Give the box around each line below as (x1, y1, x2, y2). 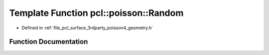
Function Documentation (9, 38, 88, 46)
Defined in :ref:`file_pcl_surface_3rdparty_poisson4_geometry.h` (21, 25, 153, 31)
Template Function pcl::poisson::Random (9, 7, 184, 18)
